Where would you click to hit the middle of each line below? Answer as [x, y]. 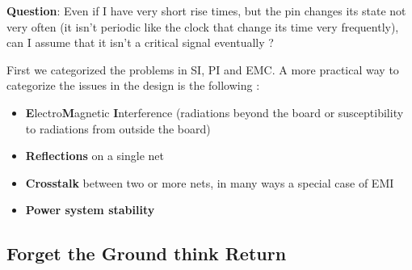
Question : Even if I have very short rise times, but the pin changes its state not [206, 11]
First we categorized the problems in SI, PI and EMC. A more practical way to [203, 69]
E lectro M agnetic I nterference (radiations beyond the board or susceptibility [214, 112]
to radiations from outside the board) [118, 128]
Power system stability [90, 210]
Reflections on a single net [95, 156]
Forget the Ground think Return [147, 253]
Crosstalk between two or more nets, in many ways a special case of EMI [210, 182]
